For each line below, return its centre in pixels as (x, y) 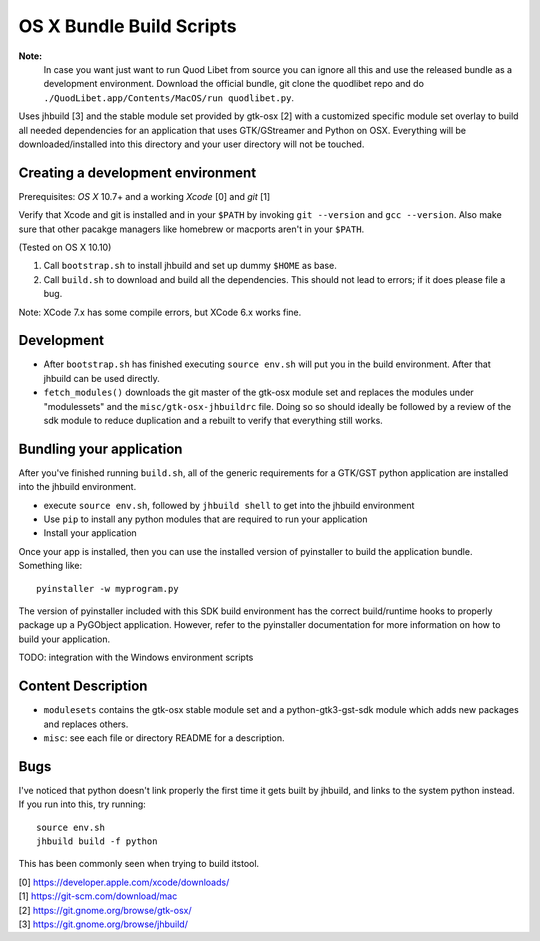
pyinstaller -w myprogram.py (107, 588)
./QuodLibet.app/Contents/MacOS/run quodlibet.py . (169, 97)
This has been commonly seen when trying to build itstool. (139, 864)
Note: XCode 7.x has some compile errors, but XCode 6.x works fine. (160, 312)
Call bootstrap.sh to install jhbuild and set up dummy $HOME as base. (190, 266)
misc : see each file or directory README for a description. (164, 737)
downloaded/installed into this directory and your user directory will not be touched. (191, 144)
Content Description (83, 686)
